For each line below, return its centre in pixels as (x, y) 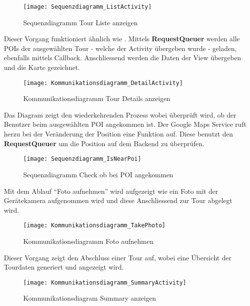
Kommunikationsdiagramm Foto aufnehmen (88, 241)
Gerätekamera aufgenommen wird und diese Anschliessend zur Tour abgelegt (118, 200)
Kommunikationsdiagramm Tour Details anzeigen (97, 98)
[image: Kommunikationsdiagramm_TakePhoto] (94, 226)
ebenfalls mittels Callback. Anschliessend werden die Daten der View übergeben (123, 58)
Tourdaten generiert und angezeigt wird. (64, 267)
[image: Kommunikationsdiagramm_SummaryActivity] (105, 282)
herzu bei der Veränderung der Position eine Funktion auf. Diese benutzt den (118, 134)
